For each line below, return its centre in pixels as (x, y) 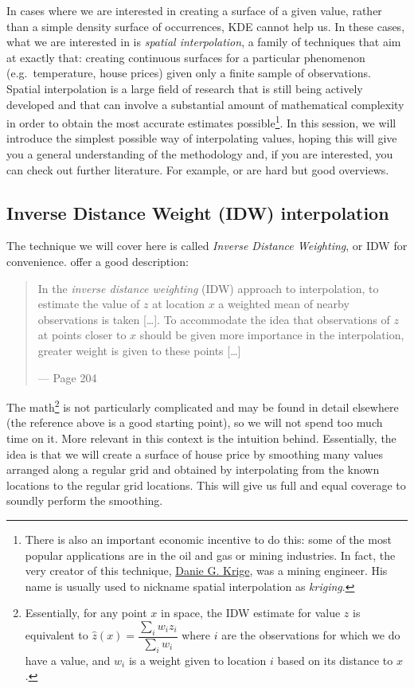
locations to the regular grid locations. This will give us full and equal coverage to (206, 485)
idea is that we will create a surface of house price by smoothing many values (195, 453)
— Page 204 (67, 377)
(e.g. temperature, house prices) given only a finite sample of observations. (189, 73)
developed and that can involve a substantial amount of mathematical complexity (205, 104)
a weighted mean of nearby (284, 304)
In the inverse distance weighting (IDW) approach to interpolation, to (208, 288)
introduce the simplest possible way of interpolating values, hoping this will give (202, 138)
